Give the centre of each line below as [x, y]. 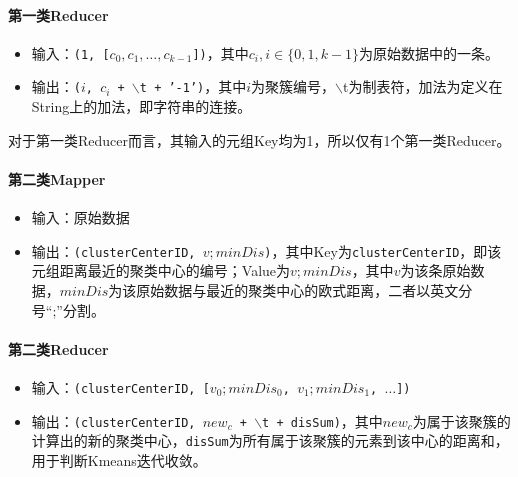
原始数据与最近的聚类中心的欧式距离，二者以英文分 [304, 289]
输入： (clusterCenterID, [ [120, 386]
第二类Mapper [57, 178]
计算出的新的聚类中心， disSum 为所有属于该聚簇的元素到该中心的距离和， [270, 440]
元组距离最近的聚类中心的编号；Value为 [161, 270]
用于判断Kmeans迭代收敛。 [119, 459]
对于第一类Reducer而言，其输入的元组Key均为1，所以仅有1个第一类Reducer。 [259, 139]
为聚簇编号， [293, 86]
